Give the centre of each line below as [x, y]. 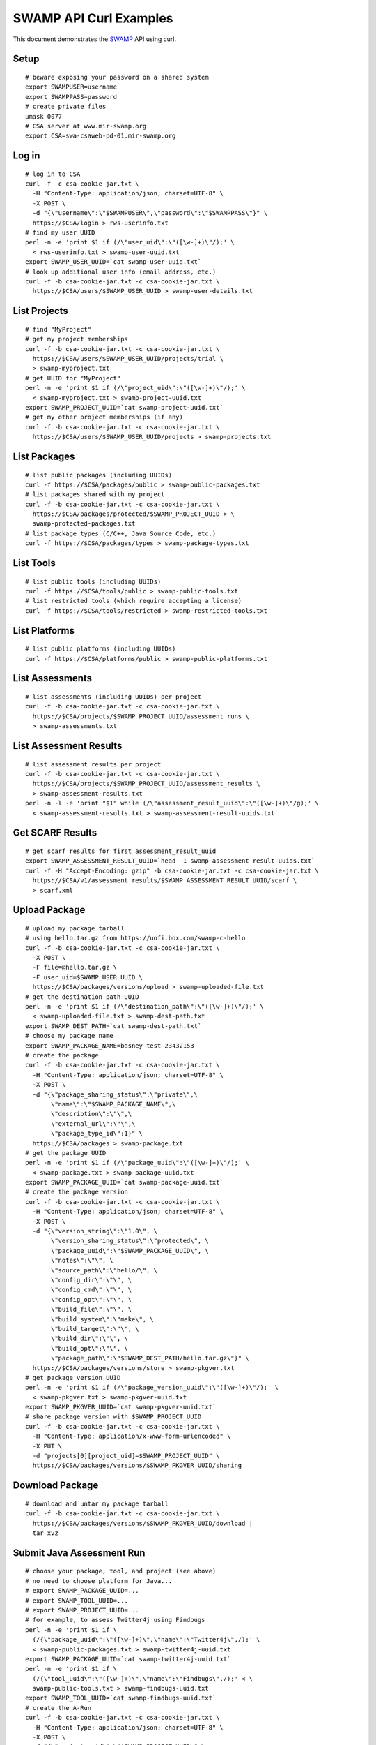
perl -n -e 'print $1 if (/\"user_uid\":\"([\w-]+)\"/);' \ [130, 242]
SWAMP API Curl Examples [93, 18]
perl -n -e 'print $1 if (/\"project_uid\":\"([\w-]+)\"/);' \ [135, 388]
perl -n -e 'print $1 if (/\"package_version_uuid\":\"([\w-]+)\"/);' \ [152, 1388]
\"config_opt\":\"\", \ [92, 1299]
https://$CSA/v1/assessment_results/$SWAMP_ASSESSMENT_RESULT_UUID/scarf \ [165, 881]
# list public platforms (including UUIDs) [101, 649]
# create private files [66, 107]
